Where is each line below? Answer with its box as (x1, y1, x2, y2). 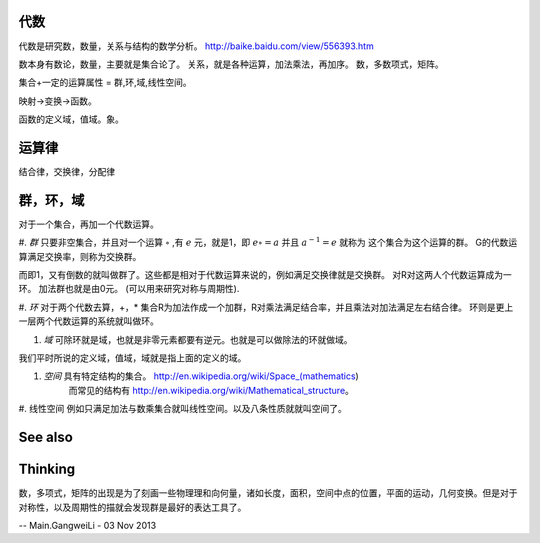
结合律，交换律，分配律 (18, 165, 115, 177)
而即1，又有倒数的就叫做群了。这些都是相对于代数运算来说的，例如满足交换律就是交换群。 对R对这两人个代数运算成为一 (18, 269, 512, 281)
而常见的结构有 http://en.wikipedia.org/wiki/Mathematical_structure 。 (68, 384, 355, 396)
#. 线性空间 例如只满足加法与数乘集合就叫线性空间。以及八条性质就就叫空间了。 (18, 403, 347, 415)
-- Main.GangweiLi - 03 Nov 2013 (18, 519, 157, 531)
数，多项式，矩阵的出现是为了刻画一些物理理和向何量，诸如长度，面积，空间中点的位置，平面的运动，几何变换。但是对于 (18, 487, 518, 499)
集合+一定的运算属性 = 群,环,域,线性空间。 (18, 76, 192, 89)
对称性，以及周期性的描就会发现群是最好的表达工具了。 (18, 501, 247, 513)
